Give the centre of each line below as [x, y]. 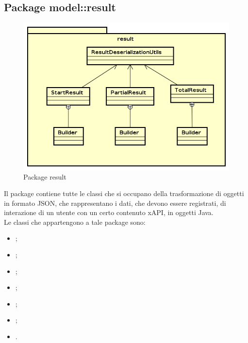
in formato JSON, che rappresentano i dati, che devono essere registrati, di [115, 203]
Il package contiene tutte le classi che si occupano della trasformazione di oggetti [124, 193]
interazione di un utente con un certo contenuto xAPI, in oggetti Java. [109, 212]
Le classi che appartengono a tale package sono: [75, 222]
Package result [45, 177]
